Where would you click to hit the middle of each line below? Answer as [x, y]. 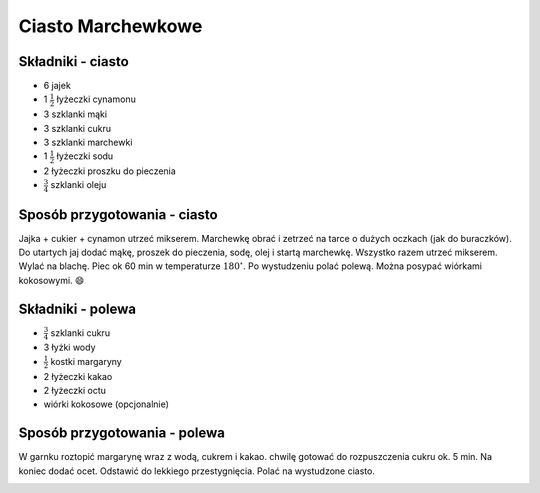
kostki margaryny [86, 361]
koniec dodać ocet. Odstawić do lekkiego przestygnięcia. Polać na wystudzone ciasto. [196, 471]
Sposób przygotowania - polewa [121, 433]
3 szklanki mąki [75, 114]
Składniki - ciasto [73, 61]
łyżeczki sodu [85, 156]
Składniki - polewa [77, 308]
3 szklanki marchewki [88, 142]
